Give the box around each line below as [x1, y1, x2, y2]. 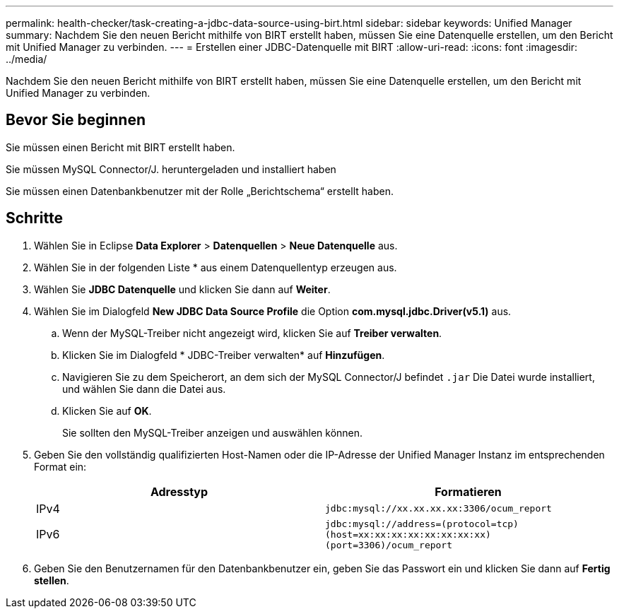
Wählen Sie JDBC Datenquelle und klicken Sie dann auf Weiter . [34, 283, 331, 295]
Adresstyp [150, 484, 208, 499]
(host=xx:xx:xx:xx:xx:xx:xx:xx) [325, 529, 491, 540]
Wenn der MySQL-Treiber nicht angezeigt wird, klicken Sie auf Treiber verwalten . [62, 326, 442, 339]
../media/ [6, 53, 47, 65]
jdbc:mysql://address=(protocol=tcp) [325, 518, 519, 529]
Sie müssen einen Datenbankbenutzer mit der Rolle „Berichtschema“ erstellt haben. [6, 184, 394, 197]
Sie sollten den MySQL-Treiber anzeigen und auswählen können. [62, 426, 363, 439]
